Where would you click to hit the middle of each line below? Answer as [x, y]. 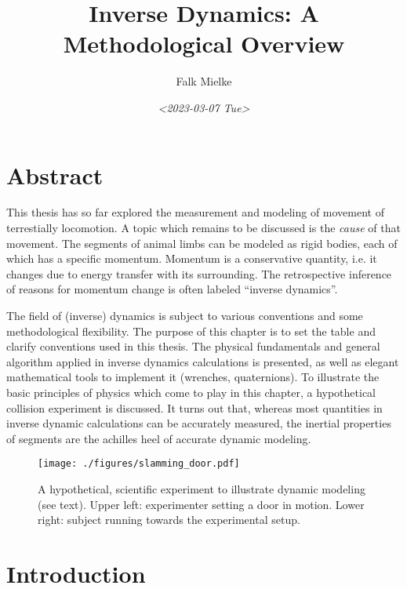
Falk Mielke [204, 81]
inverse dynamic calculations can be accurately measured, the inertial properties [199, 423]
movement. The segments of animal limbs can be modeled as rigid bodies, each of [202, 243]
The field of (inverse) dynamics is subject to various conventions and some [185, 315]
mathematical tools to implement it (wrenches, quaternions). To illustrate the [193, 377]
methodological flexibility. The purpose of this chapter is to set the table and [191, 331]
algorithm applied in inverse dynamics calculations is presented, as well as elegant [203, 361]
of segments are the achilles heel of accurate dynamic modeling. [159, 438]
